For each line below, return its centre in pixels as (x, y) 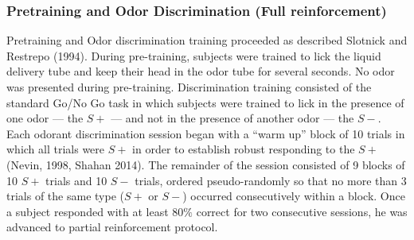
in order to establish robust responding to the (244, 149)
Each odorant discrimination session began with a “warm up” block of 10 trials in (206, 133)
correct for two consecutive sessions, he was (302, 211)
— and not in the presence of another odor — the (232, 118)
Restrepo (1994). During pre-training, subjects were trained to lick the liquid (194, 55)
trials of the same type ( (65, 196)
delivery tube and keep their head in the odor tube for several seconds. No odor (201, 71)
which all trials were (56, 149)
